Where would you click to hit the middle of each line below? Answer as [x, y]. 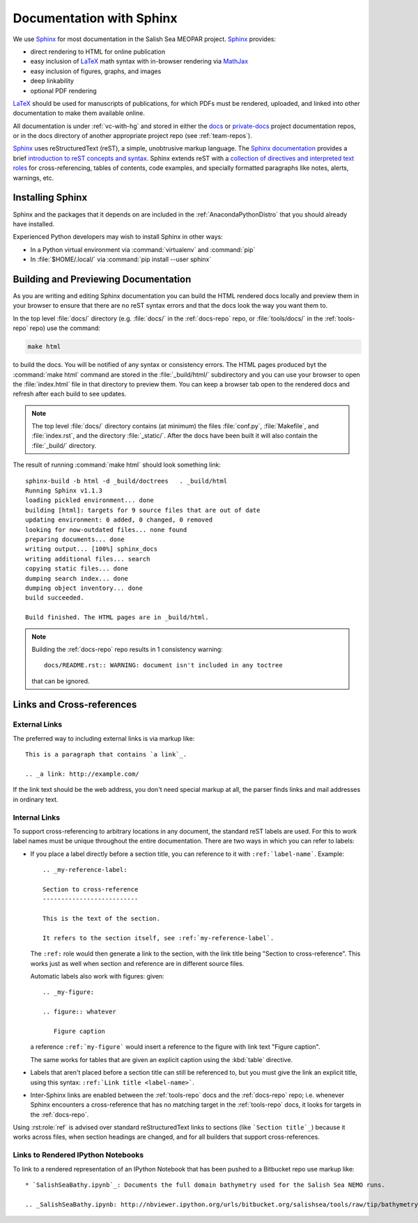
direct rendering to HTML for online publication [98, 52]
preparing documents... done [75, 539]
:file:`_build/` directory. [64, 445]
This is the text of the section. [101, 919]
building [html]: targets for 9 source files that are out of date [143, 510]
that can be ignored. [61, 681]
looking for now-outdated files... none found [106, 530]
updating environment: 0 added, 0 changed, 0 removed [119, 520]
